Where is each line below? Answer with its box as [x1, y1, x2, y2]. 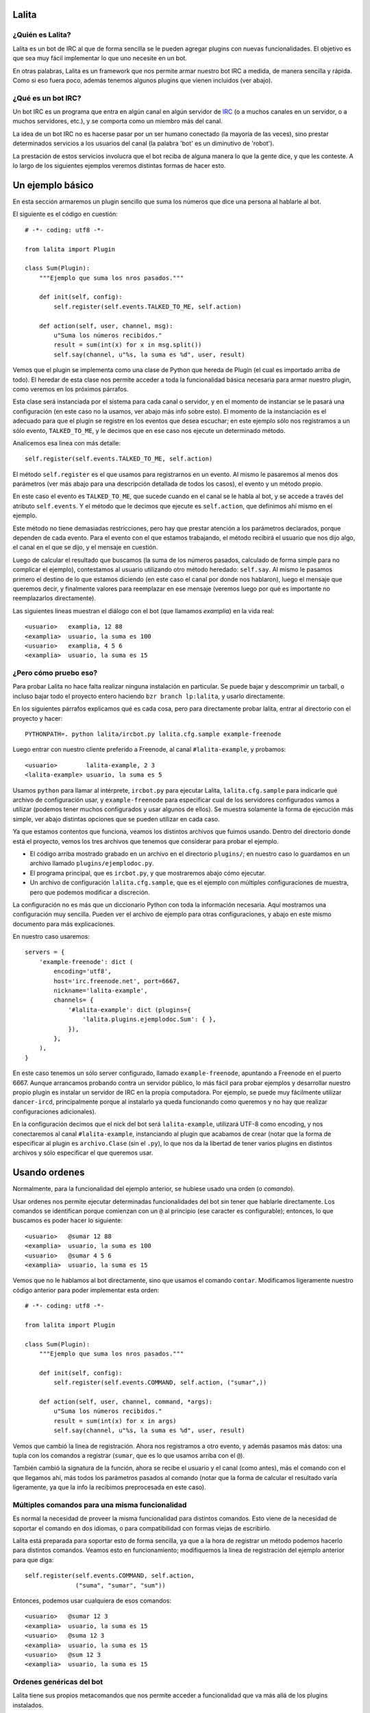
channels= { [53, 996, 94, 1004]
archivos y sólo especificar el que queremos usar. [12, 1148, 153, 1157]
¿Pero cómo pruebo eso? [12, 668, 98, 678]
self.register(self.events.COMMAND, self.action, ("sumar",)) [53, 1379, 267, 1387]
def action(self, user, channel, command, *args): [38, 1398, 213, 1405]
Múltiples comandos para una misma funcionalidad [12, 1500, 187, 1509]
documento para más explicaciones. [12, 920, 116, 928]
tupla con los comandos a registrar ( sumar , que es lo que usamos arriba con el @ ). [12, 1451, 245, 1459]
